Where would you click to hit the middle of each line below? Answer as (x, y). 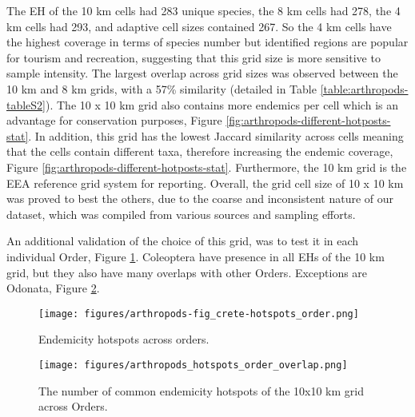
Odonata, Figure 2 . (53, 288)
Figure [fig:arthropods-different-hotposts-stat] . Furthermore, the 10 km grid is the (207, 167)
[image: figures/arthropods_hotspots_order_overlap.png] (193, 365)
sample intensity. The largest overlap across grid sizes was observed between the (202, 73)
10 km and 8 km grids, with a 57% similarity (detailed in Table (162, 88)
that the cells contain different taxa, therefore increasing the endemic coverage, (200, 151)
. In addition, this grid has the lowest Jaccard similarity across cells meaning (216, 135)
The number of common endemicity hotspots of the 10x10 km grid (201, 390)
